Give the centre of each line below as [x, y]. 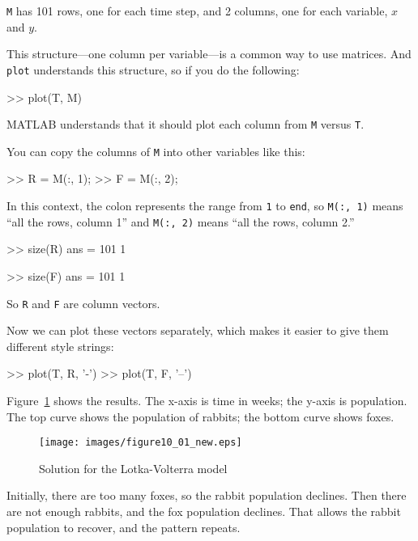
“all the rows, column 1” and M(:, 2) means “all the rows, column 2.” [181, 221]
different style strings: [60, 346]
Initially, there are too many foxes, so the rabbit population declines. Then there [207, 495]
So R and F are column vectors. [83, 303]
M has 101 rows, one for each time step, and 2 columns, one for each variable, [197, 11]
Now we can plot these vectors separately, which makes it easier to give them [198, 330]
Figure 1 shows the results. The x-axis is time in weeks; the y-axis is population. [207, 400]
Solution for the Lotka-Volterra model [133, 468]
